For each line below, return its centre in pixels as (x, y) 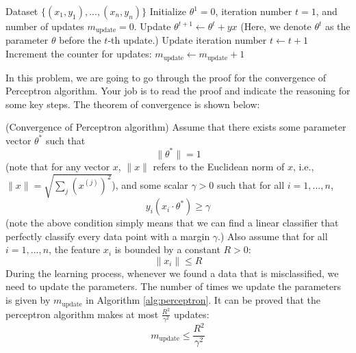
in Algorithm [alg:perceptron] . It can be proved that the (203, 300)
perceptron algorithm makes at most (82, 314)
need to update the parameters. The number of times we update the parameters (173, 286)
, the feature (75, 249)
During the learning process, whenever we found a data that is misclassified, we (172, 273)
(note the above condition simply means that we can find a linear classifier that (172, 223)
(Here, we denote (276, 26)
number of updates (45, 26)
